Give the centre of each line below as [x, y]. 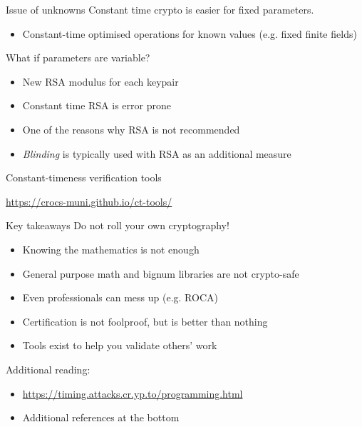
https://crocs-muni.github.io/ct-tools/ [89, 201]
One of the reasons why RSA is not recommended [131, 129]
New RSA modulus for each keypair [100, 81]
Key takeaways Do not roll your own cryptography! [118, 225]
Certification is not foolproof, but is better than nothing [145, 321]
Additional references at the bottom [101, 417]
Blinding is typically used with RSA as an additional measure [157, 153]
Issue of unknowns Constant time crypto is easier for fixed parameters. [160, 9]
